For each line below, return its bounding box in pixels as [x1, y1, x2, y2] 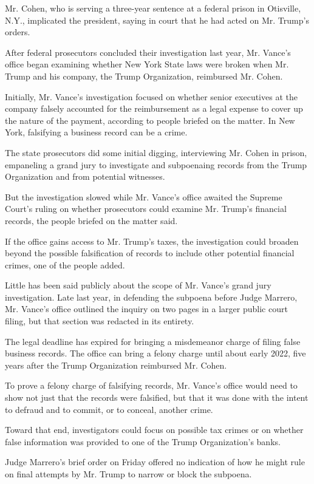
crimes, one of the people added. [5, 258, 125, 271]
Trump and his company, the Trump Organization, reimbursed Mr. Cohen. [5, 69, 283, 82]
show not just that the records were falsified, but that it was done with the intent [5, 391, 309, 404]
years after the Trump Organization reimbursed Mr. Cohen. [5, 358, 227, 371]
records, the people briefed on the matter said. [5, 214, 178, 227]
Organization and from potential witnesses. [5, 170, 165, 183]
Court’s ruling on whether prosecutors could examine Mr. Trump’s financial [5, 202, 287, 215]
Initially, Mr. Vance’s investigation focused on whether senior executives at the [5, 90, 298, 103]
